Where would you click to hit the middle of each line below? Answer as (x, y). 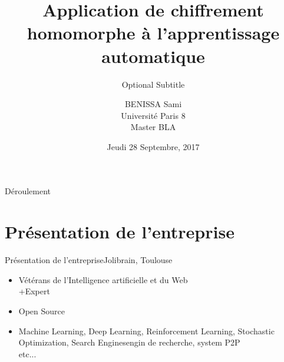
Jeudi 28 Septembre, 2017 (153, 146)
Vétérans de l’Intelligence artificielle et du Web (103, 279)
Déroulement (28, 191)
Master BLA (153, 127)
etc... (27, 353)
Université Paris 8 (153, 115)
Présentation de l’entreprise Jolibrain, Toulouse (89, 260)
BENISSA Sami (153, 104)
